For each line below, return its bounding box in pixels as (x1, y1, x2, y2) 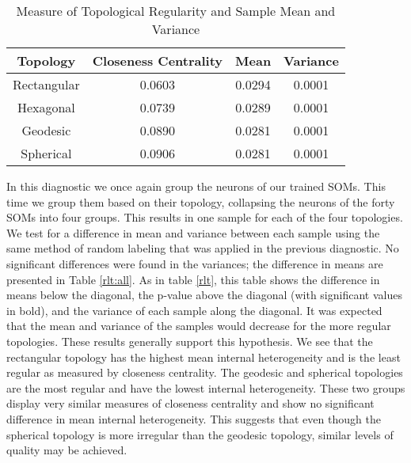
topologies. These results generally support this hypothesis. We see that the (6, 332, 373, 349)
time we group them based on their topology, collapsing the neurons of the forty (6, 193, 395, 210)
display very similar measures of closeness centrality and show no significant (6, 395, 375, 412)
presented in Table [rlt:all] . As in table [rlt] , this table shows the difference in (6, 271, 380, 287)
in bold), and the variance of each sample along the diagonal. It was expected (6, 302, 382, 318)
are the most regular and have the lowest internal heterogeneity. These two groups (6, 379, 405, 396)
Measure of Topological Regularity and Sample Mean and (16, 2, 336, 20)
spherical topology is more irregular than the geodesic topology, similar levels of (6, 426, 394, 442)
